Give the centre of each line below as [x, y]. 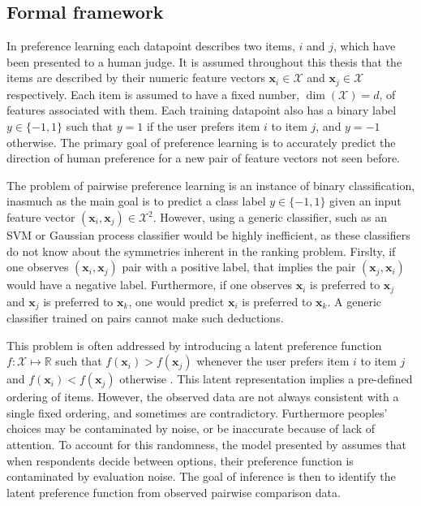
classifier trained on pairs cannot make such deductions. [145, 318]
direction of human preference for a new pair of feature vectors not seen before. [204, 158]
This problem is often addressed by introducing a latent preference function [194, 345]
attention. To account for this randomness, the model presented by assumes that [206, 445]
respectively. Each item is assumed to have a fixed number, [153, 94]
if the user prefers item [203, 126]
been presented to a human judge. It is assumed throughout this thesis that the [204, 61]
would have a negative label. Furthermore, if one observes [150, 285]
